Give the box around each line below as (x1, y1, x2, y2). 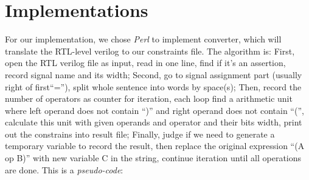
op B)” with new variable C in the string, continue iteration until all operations (5, 152, 302, 164)
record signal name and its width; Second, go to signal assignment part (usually (5, 68, 302, 81)
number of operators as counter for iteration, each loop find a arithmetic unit (5, 92, 293, 105)
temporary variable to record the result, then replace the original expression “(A (5, 139, 305, 152)
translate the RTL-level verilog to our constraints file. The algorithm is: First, (5, 44, 295, 57)
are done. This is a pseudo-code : (5, 163, 123, 176)
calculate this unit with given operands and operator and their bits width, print (5, 116, 302, 128)
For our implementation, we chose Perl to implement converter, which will (5, 33, 282, 45)
